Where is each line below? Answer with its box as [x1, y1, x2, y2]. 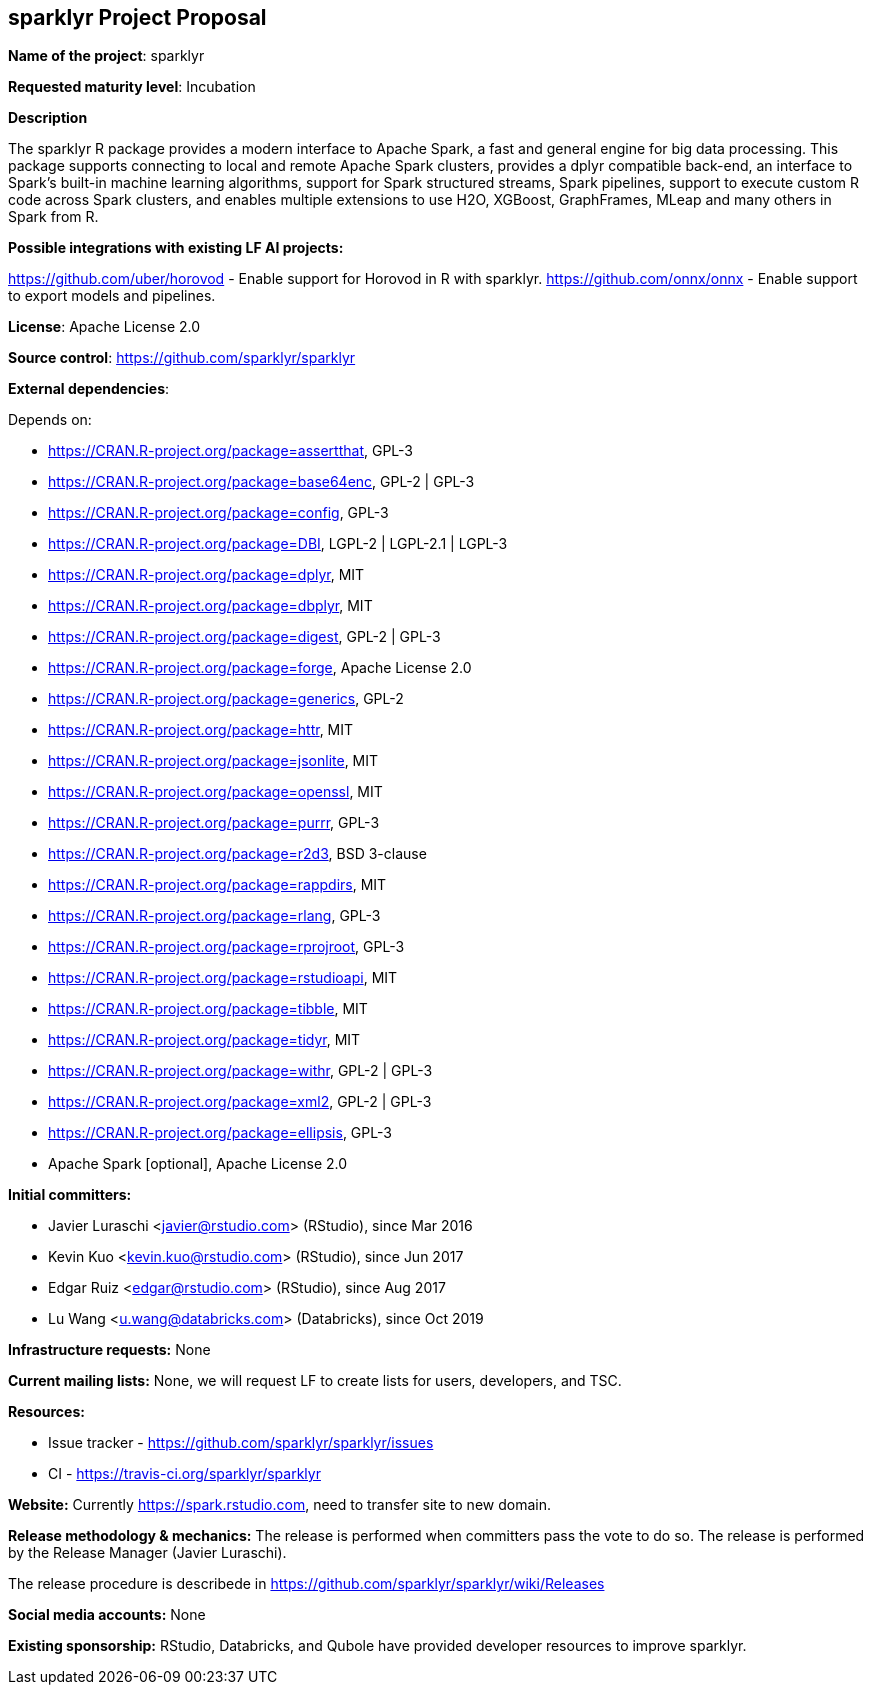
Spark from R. [8, 208, 99, 226]
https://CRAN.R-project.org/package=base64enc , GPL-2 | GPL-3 [48, 473, 475, 491]
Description [8, 109, 88, 127]
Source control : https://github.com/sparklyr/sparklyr [8, 349, 356, 367]
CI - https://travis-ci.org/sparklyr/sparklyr [48, 1465, 321, 1483]
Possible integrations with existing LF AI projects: [8, 239, 344, 257]
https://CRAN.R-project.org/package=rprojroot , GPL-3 [48, 938, 405, 956]
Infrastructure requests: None [8, 1341, 211, 1359]
